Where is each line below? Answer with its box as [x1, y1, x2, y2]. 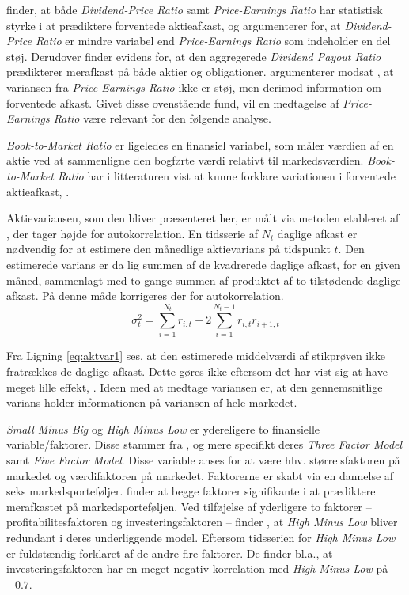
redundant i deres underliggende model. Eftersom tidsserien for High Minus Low [6, 529, 396, 545]
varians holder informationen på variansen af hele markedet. [6, 394, 297, 411]
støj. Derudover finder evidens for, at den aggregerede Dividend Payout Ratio [6, 47, 381, 64]
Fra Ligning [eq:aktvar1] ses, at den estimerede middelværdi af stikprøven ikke [6, 347, 385, 364]
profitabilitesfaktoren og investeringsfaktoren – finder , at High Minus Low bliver [6, 514, 398, 530]
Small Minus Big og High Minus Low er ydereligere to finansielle [6, 420, 320, 437]
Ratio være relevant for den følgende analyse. [53, 110, 271, 127]
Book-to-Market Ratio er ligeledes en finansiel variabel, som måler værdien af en [6, 136, 394, 153]
